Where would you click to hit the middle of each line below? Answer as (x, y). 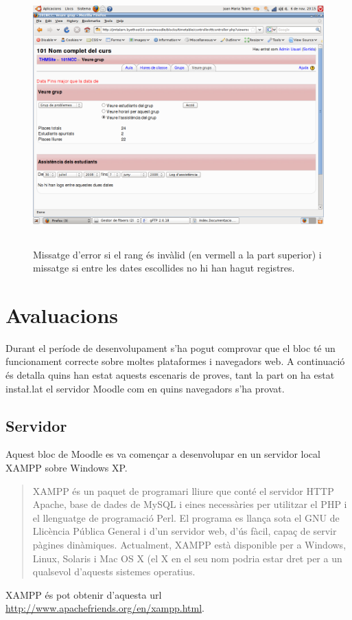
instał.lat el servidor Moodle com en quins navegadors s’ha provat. (145, 388)
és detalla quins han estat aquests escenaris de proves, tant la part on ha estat (170, 375)
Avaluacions (62, 314)
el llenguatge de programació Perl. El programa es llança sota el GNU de (186, 517)
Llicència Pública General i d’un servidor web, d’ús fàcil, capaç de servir (185, 531)
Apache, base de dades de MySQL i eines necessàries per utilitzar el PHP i (190, 504)
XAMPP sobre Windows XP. (67, 468)
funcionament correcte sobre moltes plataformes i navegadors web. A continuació (175, 361)
